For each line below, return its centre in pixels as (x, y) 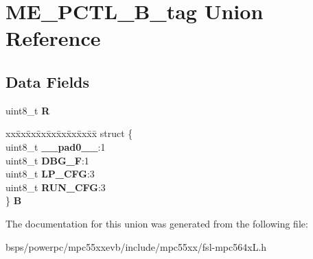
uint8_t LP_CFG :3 (50, 174)
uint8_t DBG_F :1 (47, 160)
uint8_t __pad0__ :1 (56, 146)
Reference (53, 38)
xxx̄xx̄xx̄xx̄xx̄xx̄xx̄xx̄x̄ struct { (69, 133)
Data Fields (48, 81)
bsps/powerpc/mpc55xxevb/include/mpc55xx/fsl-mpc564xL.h (136, 246)
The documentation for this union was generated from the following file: (157, 223)
